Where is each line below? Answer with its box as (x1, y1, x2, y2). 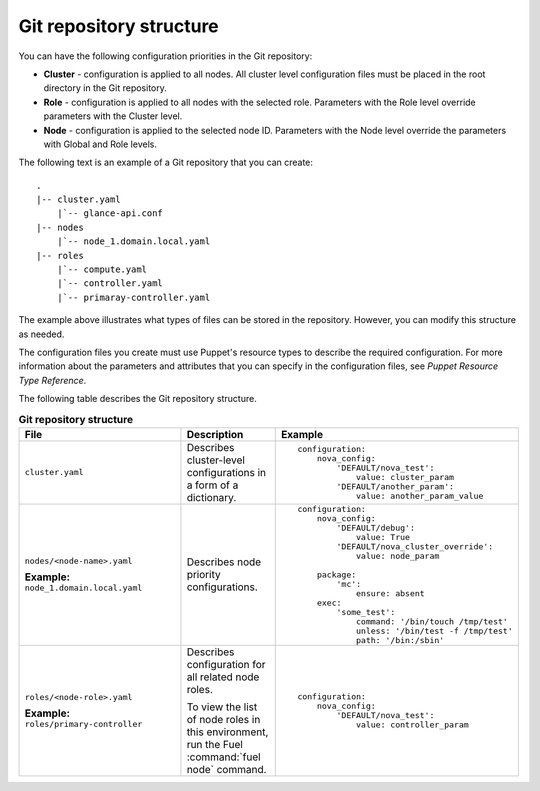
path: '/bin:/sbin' (355, 635, 445, 645)
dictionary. (186, 490, 237, 504)
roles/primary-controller (24, 718, 143, 729)
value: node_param (355, 550, 440, 561)
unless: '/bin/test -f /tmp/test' (355, 625, 514, 636)
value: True (355, 531, 410, 542)
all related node (186, 670, 260, 684)
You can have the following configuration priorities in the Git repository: (18, 50, 313, 62)
